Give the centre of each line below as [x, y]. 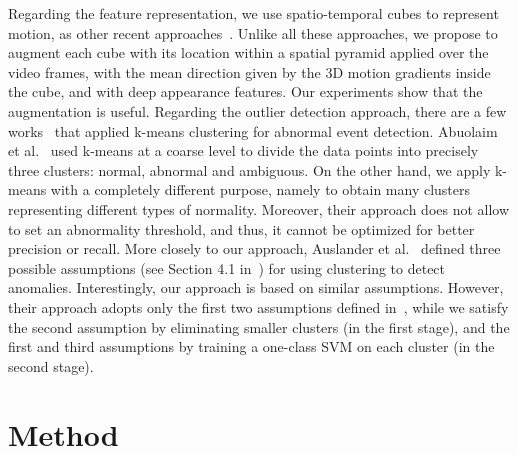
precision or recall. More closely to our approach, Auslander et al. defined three [254, 248]
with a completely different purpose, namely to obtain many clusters [260, 189]
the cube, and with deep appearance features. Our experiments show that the [245, 91]
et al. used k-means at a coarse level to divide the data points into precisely [243, 150]
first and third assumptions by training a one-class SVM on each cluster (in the [251, 346]
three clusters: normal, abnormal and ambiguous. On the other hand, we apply [249, 169]
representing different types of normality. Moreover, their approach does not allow [259, 208]
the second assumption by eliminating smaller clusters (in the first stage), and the [259, 326]
